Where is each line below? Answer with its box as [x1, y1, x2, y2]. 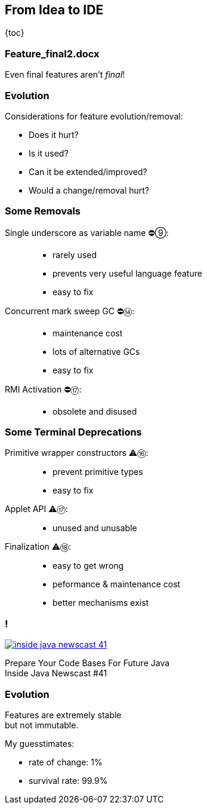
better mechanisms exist [52, 597, 149, 608]
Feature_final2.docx [5, 47, 100, 60]
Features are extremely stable [5, 709, 122, 720]
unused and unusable [52, 523, 137, 534]
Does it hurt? [29, 129, 79, 140]
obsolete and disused [52, 406, 137, 416]
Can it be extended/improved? [29, 166, 147, 177]
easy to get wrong [52, 560, 124, 571]
